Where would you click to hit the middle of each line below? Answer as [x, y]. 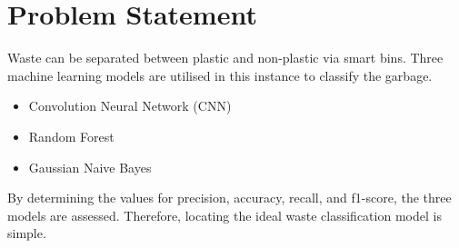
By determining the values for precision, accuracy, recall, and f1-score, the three [229, 198]
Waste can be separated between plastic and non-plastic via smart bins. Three [225, 58]
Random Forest [71, 136]
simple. [27, 233]
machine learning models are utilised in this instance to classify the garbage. [220, 75]
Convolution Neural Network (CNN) [130, 106]
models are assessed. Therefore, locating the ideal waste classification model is [225, 215]
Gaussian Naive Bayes [90, 167]
